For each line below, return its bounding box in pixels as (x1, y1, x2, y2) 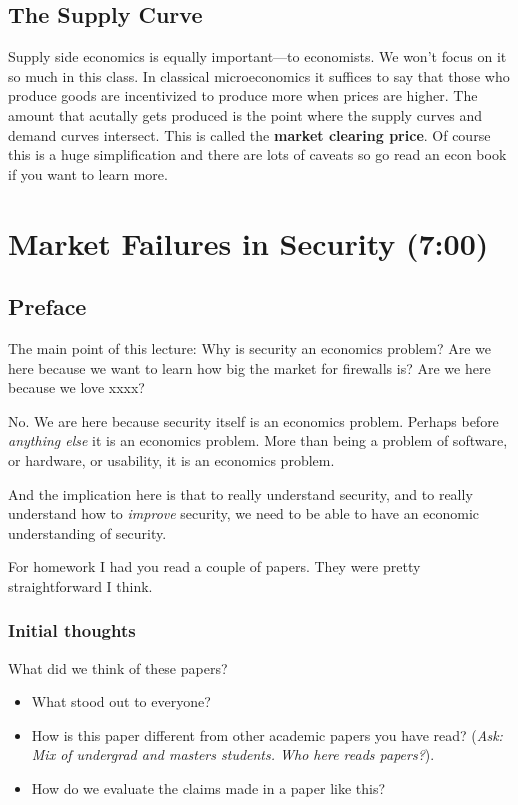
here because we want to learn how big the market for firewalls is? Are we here (8, 357, 491, 378)
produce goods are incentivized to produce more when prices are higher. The (8, 85, 478, 106)
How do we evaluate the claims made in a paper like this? (31, 778, 386, 799)
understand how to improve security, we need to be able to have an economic (8, 503, 480, 524)
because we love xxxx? (8, 377, 145, 398)
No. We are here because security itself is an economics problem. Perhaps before (8, 410, 499, 431)
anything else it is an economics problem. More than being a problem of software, (8, 430, 508, 451)
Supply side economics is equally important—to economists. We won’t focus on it (8, 46, 507, 67)
